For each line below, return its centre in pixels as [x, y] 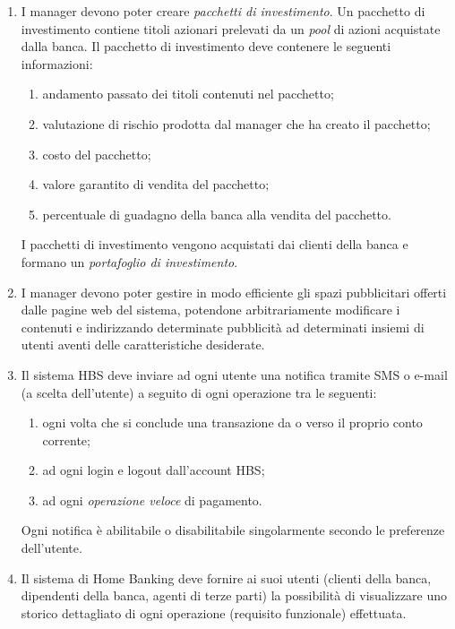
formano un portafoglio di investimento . [129, 261]
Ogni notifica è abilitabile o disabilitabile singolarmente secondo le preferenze [233, 530]
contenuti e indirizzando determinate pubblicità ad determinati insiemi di [223, 327]
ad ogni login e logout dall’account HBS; [154, 470]
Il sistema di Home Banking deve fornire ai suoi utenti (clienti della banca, [226, 577]
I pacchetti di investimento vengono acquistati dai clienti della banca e [215, 244]
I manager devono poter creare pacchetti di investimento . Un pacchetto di [223, 11]
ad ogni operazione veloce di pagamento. [152, 500]
